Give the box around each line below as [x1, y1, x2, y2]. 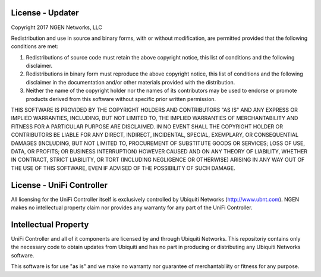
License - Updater [11, 8, 80, 18]
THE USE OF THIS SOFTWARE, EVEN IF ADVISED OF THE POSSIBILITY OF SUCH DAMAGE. [11, 164, 236, 172]
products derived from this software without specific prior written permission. [26, 95, 216, 102]
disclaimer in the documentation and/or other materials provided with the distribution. [26, 78, 235, 86]
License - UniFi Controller [11, 180, 108, 190]
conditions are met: [11, 43, 59, 50]
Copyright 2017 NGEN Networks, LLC [11, 24, 103, 31]
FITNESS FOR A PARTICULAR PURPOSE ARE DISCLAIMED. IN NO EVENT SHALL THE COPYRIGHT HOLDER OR [11, 122, 284, 130]
